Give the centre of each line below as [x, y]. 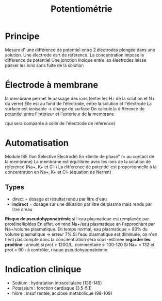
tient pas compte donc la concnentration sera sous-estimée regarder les [78, 239]
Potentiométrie [81, 9]
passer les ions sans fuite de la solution [44, 65]
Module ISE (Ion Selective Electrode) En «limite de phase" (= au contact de [80, 156]
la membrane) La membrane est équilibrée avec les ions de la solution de [78, 161]
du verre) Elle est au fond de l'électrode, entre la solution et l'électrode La [78, 104]
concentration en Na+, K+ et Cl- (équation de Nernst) [58, 172]
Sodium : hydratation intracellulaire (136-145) [57, 283]
